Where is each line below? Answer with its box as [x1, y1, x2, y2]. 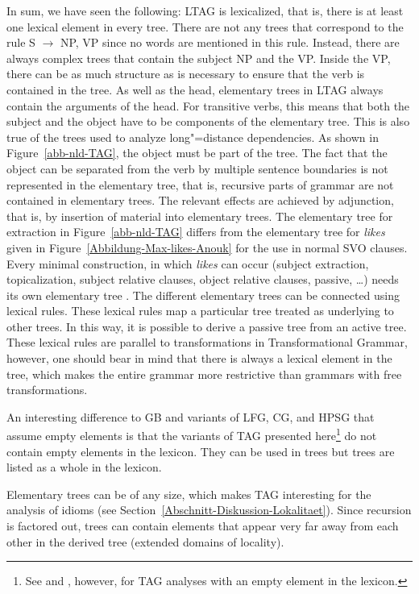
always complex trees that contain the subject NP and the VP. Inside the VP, [6, 49, 391, 66]
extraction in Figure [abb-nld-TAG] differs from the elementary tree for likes [6, 223, 385, 240]
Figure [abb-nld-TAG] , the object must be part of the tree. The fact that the [6, 144, 388, 161]
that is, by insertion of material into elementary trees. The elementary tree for [6, 207, 393, 224]
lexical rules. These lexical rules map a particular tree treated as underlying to [6, 302, 394, 319]
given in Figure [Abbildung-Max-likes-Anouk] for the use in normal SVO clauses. [6, 239, 408, 255]
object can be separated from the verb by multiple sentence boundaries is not [6, 160, 388, 177]
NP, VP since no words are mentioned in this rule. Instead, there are [60, 34, 400, 51]
